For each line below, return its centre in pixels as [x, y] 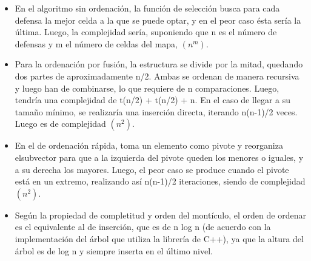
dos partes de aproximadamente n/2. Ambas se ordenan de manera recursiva [157, 76]
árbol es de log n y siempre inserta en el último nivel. [114, 250]
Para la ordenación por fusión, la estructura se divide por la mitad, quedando [159, 64]
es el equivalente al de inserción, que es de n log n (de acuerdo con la [143, 227]
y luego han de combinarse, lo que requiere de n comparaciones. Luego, [147, 88]
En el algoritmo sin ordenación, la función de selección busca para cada [147, 8]
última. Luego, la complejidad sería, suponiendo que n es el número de [146, 32]
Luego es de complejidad [60, 124]
